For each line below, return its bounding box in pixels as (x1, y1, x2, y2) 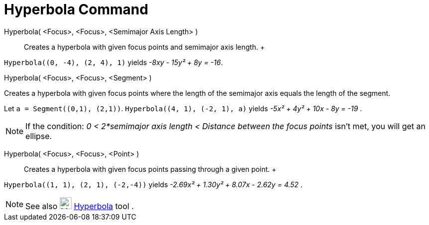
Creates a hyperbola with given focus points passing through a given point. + (24, 164, 277, 173)
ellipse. (25, 131, 52, 141)
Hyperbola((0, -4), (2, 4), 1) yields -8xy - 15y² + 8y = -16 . (4, 58, 223, 67)
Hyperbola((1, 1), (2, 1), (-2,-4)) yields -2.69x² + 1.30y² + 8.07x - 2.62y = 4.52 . (4, 180, 303, 189)
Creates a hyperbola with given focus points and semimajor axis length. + (24, 42, 265, 51)
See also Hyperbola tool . (25, 201, 134, 211)
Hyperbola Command (4, 1, 148, 18)
